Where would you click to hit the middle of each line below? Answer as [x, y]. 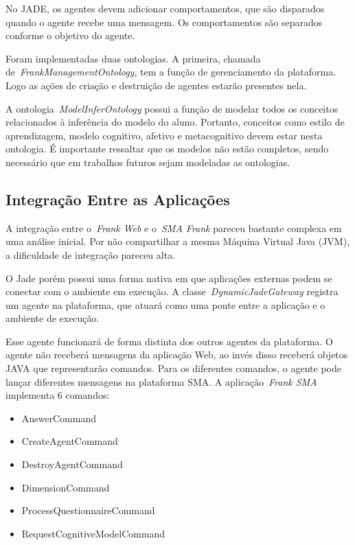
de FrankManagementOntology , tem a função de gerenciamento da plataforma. [171, 72]
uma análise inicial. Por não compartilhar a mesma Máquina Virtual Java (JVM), [178, 241]
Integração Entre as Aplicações [118, 199]
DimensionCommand [66, 487]
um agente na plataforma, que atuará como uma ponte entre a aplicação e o [165, 304]
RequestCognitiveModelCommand [93, 533]
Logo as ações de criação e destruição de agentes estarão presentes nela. [156, 85]
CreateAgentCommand [70, 441]
